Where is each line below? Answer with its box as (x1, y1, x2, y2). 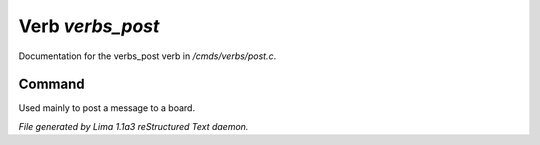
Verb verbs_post (18, 15, 160, 37)
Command (18, 76, 85, 93)
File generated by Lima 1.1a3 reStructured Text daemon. (18, 120, 249, 132)
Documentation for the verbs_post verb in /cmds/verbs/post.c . (18, 50, 277, 62)
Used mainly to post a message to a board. (18, 102, 195, 114)
